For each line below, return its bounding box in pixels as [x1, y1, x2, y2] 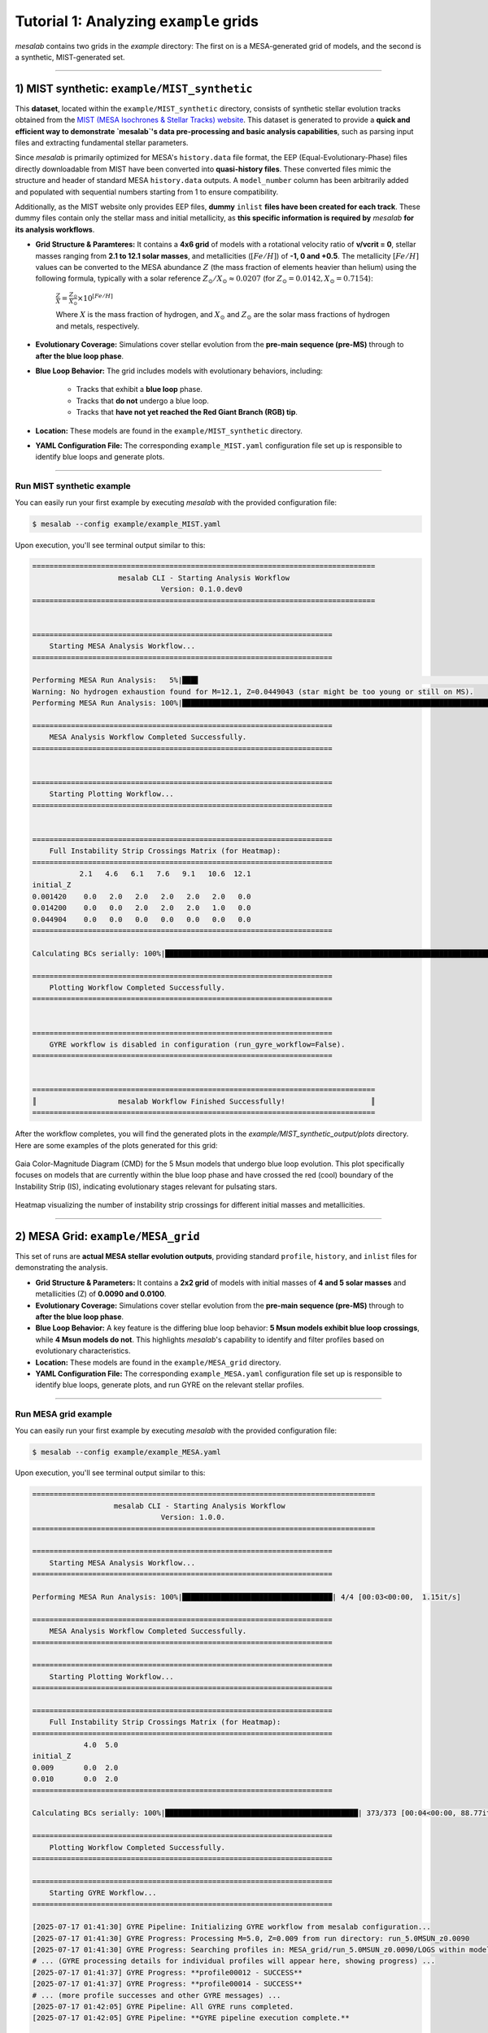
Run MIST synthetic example [15, 481, 132, 492]
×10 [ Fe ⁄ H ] [77, 292, 113, 303]
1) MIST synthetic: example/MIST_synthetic [15, 81, 253, 95]
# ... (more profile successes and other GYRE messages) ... [32, 1991, 281, 2000]
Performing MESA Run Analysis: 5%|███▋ [32, 676, 200, 685]
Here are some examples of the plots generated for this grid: [15, 1140, 218, 1150]
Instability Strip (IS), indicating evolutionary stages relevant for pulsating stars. [15, 1182, 277, 1191]
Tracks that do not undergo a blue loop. [76, 395, 209, 406]
